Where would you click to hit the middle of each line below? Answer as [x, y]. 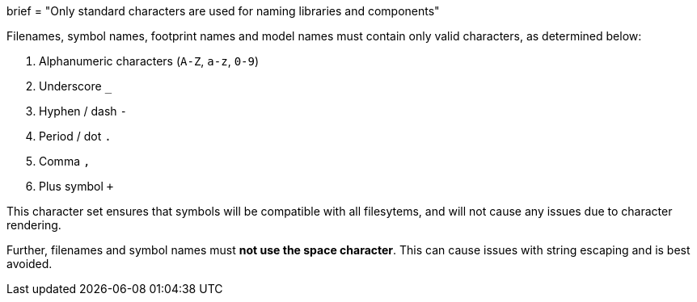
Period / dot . [75, 136]
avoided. [30, 264]
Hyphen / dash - [83, 111]
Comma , [65, 161]
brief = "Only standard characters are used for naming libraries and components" [223, 11]
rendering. [34, 225]
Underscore [70, 86]
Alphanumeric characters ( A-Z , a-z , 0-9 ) [149, 61]
